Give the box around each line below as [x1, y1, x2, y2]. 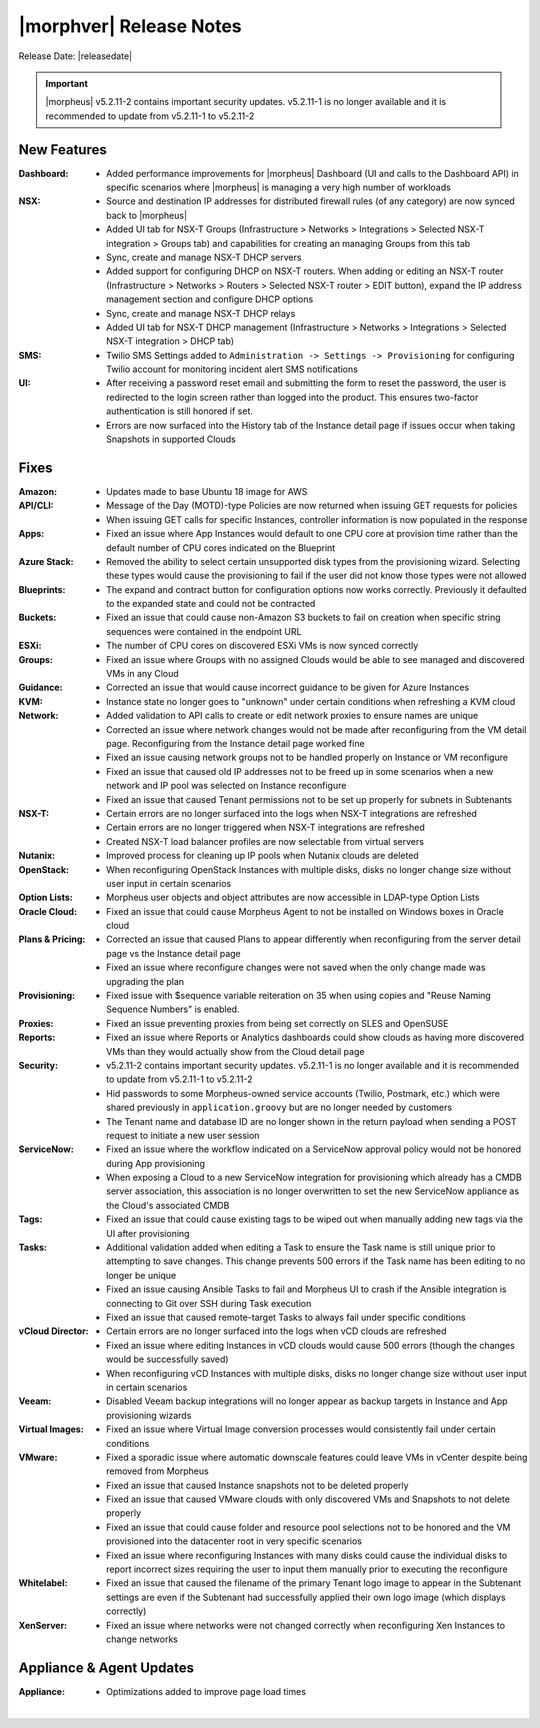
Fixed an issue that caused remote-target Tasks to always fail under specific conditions [106, 1311, 466, 1323]
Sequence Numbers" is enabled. [106, 1003, 240, 1015]
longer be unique [106, 1269, 177, 1281]
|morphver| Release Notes [18, 15, 242, 37]
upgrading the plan [106, 975, 185, 987]
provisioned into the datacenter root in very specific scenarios [106, 1535, 362, 1547]
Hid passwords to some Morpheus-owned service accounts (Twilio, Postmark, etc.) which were [106, 1087, 500, 1099]
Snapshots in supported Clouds [106, 433, 237, 445]
